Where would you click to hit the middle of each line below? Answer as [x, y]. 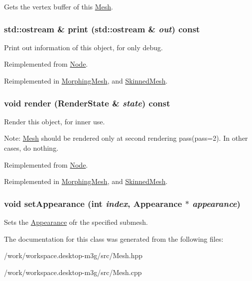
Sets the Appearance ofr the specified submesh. [76, 222]
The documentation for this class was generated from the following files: [114, 238]
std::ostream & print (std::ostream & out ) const [102, 29]
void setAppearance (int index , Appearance [93, 203]
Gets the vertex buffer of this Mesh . [59, 6]
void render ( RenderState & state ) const [87, 103]
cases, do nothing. [31, 148]
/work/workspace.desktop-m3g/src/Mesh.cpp [73, 272]
